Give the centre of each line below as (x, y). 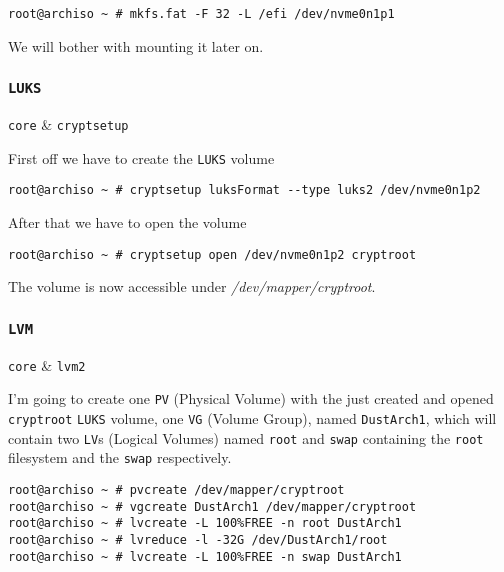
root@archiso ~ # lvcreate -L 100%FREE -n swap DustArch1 (205, 556)
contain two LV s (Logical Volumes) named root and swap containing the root (246, 437)
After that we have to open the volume (127, 222)
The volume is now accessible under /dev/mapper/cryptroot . (192, 286)
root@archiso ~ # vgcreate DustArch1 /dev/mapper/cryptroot (212, 506)
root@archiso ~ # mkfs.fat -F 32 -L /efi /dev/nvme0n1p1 (201, 14)
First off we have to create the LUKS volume (141, 157)
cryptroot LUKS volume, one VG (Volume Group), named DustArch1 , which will (252, 417)
